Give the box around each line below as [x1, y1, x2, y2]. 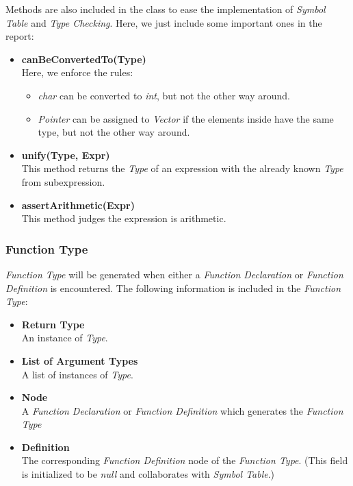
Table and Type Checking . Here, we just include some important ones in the [5, 15, 322, 29]
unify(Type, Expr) [21, 147, 110, 162]
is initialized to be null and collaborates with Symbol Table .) [21, 467, 275, 481]
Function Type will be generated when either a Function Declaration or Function [5, 267, 343, 281]
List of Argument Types [21, 353, 138, 367]
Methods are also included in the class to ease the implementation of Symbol [5, 2, 326, 16]
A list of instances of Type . [21, 367, 133, 381]
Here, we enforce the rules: [21, 65, 133, 80]
